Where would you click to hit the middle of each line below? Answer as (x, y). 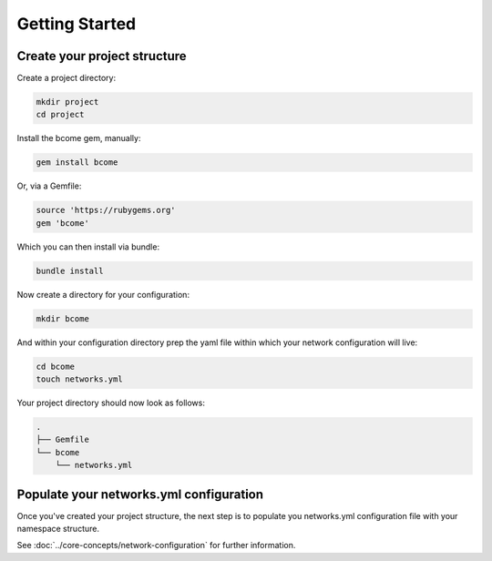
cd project (60, 115)
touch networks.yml (79, 379)
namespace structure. (58, 529)
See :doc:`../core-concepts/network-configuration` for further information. (156, 546)
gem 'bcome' (63, 223)
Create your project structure (102, 56)
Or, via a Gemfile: (49, 186)
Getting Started (77, 24)
